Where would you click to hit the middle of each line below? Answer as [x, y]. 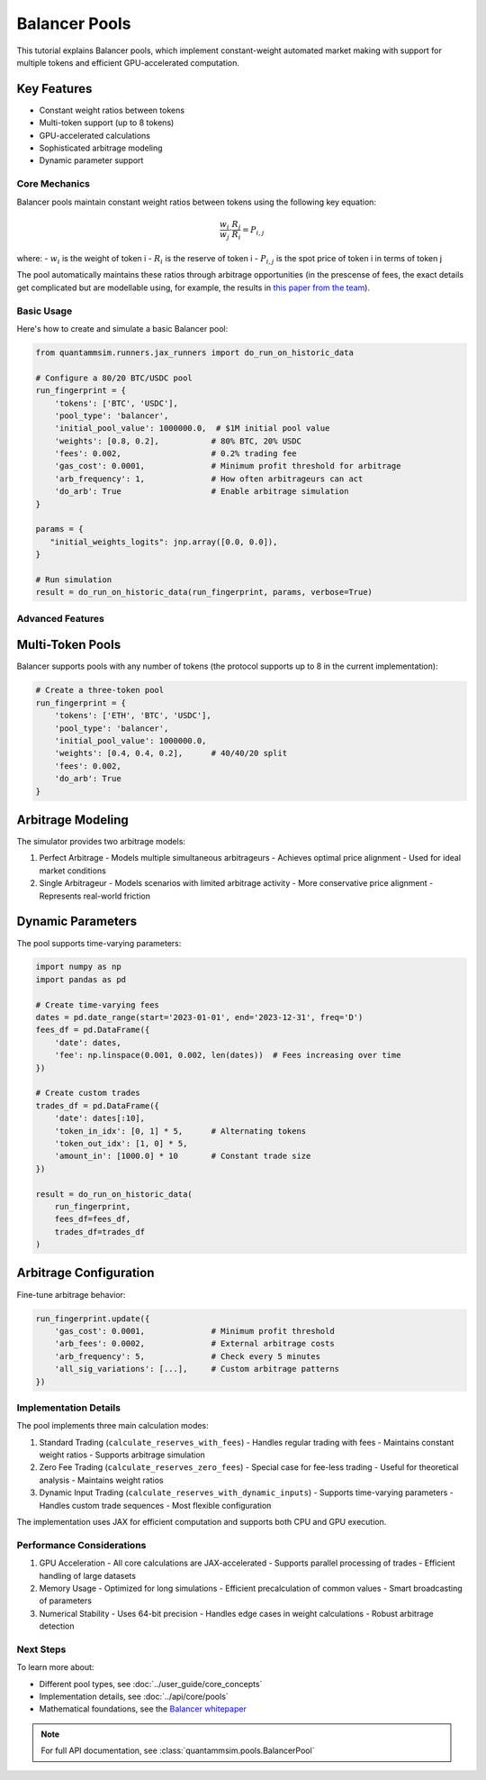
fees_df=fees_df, [93, 1219]
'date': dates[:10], [100, 1118]
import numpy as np [78, 967]
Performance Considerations [81, 1545]
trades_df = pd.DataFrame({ [97, 1105]
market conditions [73, 871]
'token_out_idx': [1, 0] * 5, [121, 1143]
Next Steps [41, 1649]
